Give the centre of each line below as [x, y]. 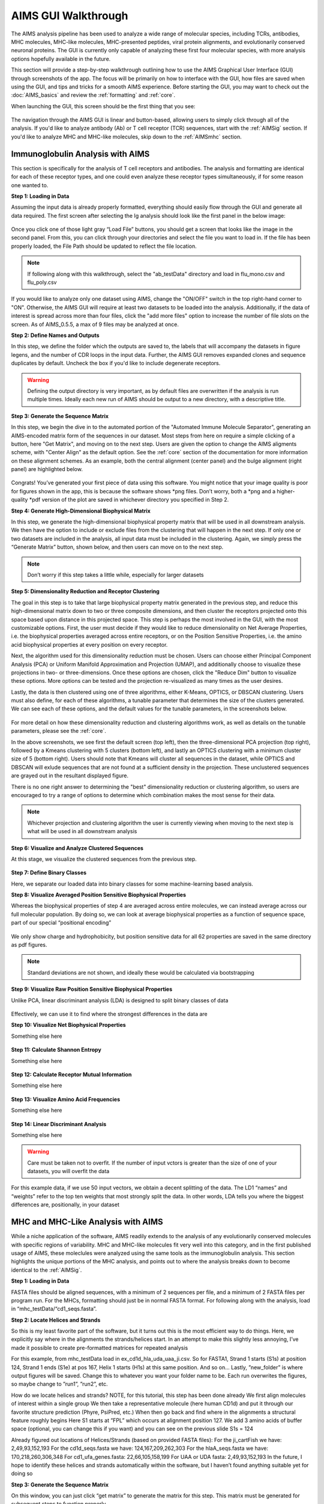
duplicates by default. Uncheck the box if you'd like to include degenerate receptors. [116, 363]
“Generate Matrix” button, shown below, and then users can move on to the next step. [117, 547]
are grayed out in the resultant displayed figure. [70, 775]
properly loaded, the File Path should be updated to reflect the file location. [104, 246]
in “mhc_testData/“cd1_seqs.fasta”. [54, 1309]
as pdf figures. [29, 945]
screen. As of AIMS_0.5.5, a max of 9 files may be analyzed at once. [95, 324]
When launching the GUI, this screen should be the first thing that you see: [103, 106]
